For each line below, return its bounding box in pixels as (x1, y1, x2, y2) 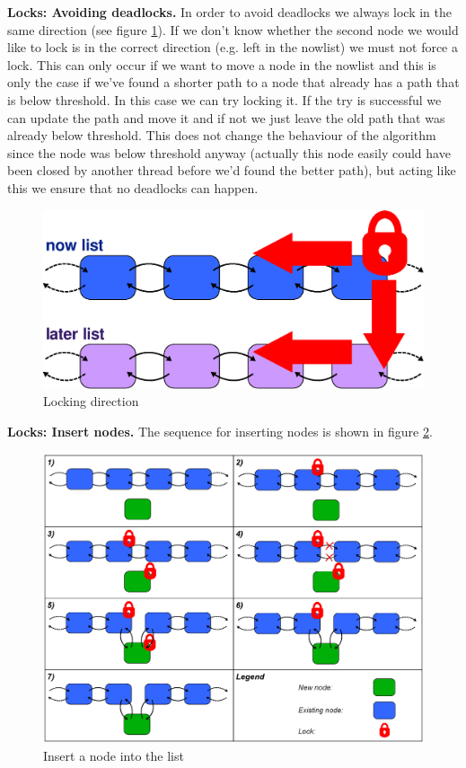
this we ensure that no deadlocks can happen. (7, 178, 259, 197)
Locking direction (43, 392, 139, 410)
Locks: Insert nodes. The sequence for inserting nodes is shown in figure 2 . (7, 422, 433, 441)
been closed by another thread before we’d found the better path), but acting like (7, 161, 456, 180)
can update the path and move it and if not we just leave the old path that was (7, 108, 445, 127)
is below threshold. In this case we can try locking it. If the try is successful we (7, 90, 442, 109)
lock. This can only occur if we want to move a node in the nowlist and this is (7, 55, 436, 74)
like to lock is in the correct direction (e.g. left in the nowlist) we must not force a (7, 38, 458, 57)
